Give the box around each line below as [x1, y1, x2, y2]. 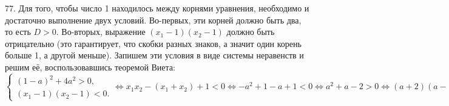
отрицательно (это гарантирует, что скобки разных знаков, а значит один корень [5, 37, 302, 49]
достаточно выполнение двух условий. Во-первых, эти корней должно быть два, [5, 13, 302, 26]
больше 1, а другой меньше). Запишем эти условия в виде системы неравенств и [5, 49, 304, 61]
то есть [5, 25, 31, 38]
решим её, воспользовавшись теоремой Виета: [5, 60, 175, 73]
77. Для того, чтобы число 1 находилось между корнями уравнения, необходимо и [5, 2, 309, 14]
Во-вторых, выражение [61, 25, 146, 38]
